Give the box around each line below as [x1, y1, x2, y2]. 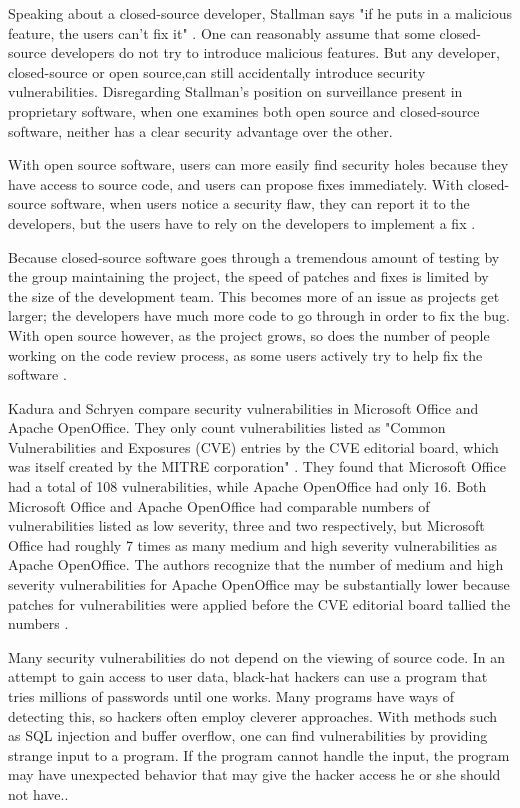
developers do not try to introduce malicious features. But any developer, [50, 42, 500, 63]
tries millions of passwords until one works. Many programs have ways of [8, 686, 455, 706]
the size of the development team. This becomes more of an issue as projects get [8, 285, 500, 306]
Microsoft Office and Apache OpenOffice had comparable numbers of [8, 495, 430, 516]
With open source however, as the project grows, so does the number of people [8, 324, 490, 345]
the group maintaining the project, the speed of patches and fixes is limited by [8, 266, 489, 287]
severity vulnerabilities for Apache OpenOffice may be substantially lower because [8, 574, 510, 595]
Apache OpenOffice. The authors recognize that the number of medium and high [8, 554, 504, 575]
